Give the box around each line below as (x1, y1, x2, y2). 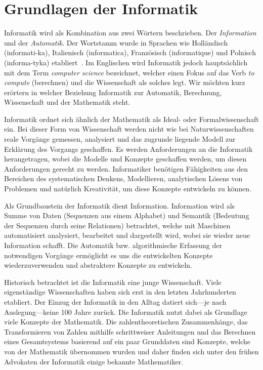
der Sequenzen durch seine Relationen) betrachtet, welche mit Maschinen (4, 220, 231, 230)
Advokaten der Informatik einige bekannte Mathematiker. (4, 356, 184, 366)
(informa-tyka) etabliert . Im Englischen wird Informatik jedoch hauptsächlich (4, 57, 248, 67)
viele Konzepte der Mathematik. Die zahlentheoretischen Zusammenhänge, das (4, 316, 248, 327)
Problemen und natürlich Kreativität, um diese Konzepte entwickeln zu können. (4, 183, 251, 194)
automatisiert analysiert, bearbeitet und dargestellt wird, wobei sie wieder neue (4, 230, 250, 240)
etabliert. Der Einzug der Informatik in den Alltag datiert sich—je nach (4, 296, 227, 307)
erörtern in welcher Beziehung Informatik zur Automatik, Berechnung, (4, 87, 222, 97)
